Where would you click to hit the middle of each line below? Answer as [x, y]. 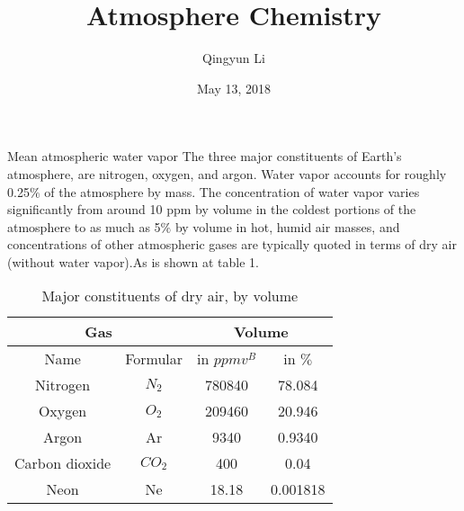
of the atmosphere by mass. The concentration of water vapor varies [232, 191]
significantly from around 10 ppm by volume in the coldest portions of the [212, 209]
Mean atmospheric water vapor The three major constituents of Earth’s [205, 156]
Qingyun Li [234, 58]
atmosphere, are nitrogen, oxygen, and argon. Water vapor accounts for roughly [227, 173]
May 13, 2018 [234, 88]
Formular [154, 359]
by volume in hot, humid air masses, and [287, 226]
